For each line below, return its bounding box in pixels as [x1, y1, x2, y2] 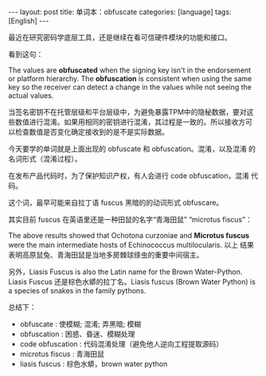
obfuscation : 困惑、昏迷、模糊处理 [19, 329, 135, 339]
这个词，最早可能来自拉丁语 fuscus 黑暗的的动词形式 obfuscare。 [8, 198, 224, 207]
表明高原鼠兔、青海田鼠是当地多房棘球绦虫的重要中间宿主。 [8, 250, 204, 260]
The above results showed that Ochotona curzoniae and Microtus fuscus [8, 231, 249, 240]
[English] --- [8, 16, 49, 25]
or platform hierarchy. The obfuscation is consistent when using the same [8, 74, 252, 83]
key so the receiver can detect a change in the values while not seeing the [8, 82, 252, 92]
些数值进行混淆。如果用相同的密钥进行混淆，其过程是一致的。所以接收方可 [8, 117, 252, 127]
